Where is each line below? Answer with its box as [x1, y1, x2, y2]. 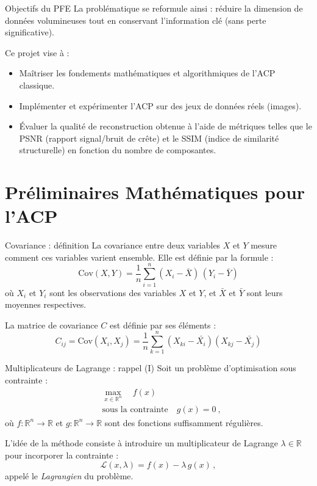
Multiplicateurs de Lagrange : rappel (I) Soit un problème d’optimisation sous [5, 361, 296, 374]
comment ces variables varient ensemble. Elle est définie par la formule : [5, 250, 274, 263]
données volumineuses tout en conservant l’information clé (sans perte [5, 13, 266, 26]
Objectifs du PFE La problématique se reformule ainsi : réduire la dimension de [5, 2, 303, 14]
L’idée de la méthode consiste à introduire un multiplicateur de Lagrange [5, 437, 278, 449]
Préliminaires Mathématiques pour [5, 180, 305, 205]
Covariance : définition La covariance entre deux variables [5, 239, 221, 252]
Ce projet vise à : [5, 46, 69, 59]
